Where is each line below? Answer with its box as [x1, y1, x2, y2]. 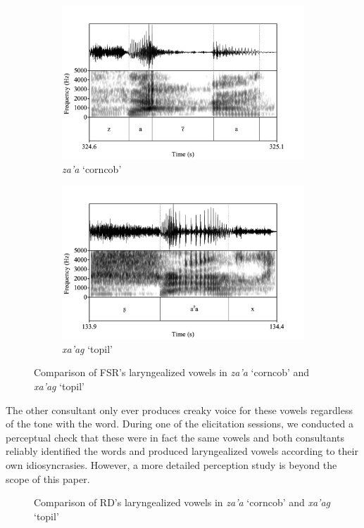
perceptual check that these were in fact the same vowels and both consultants [6, 430, 345, 444]
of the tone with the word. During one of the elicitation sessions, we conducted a [6, 416, 354, 431]
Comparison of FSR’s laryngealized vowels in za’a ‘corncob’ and [34, 365, 310, 380]
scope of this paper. [6, 471, 90, 486]
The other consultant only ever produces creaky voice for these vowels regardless [6, 402, 353, 417]
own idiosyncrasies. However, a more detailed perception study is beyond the [6, 457, 337, 472]
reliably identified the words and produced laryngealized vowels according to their [6, 444, 358, 458]
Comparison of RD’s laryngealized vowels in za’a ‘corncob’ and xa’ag [34, 495, 331, 510]
